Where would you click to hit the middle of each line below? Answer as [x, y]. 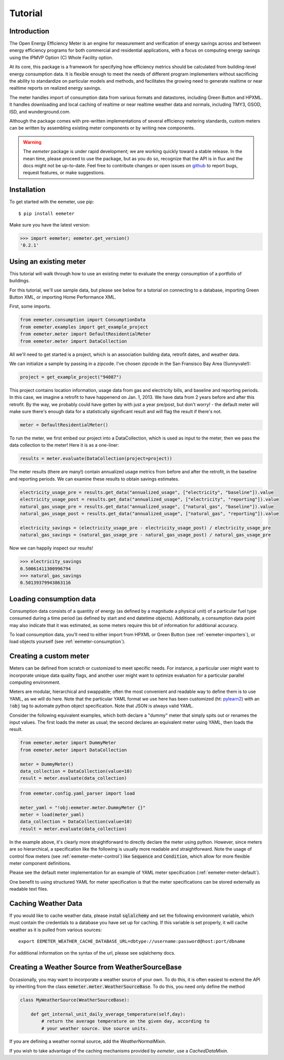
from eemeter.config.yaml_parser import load [77, 793]
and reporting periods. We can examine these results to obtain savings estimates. [94, 479]
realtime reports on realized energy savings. [55, 88]
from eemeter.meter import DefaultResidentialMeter [86, 334]
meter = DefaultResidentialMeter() [64, 425]
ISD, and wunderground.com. [40, 112]
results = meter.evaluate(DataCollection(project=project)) [96, 459]
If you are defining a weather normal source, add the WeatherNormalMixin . [88, 1041]
